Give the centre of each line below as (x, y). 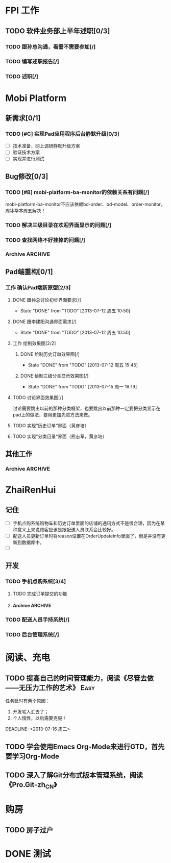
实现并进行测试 (28, 159)
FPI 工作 (22, 10)
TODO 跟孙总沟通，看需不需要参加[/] (51, 46)
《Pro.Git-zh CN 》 (31, 785)
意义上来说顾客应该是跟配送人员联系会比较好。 (66, 529)
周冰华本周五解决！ (26, 211)
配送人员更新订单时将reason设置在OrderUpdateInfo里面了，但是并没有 (87, 536)
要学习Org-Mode (32, 756)
